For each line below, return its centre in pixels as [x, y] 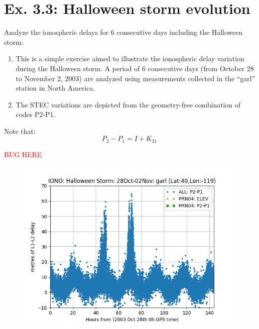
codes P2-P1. [36, 114]
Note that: [20, 131]
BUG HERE [23, 154]
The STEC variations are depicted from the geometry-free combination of [128, 104]
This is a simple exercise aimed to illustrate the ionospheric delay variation [130, 58]
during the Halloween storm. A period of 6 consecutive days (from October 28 [135, 68]
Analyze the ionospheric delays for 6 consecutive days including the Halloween [123, 32]
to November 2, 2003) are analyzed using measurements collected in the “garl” [135, 78]
